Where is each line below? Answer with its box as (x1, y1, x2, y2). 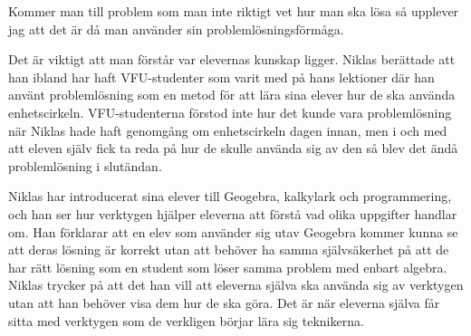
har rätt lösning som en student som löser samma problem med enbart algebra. (8, 257, 447, 276)
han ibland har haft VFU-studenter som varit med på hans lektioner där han (8, 67, 435, 86)
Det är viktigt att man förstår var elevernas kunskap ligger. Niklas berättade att (8, 50, 456, 69)
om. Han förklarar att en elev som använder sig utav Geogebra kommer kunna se (8, 222, 458, 241)
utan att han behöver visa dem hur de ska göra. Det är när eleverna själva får (8, 293, 440, 312)
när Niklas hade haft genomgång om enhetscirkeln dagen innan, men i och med (8, 120, 447, 139)
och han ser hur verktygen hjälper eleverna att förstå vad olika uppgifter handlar (8, 204, 457, 223)
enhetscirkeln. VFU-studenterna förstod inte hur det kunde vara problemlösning (8, 102, 452, 121)
